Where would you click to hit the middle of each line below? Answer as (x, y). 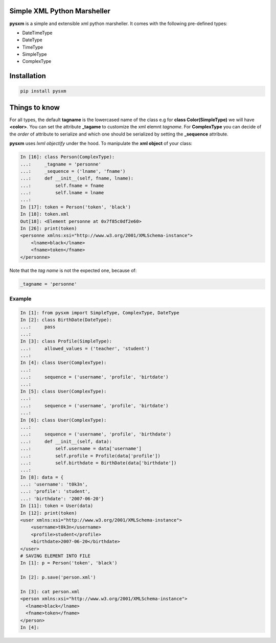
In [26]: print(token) (49, 228)
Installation (28, 76)
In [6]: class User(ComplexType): (63, 420)
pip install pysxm (43, 91)
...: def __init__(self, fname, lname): (77, 178)
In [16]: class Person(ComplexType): (67, 157)
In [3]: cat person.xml (50, 591)
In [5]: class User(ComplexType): (63, 391)
